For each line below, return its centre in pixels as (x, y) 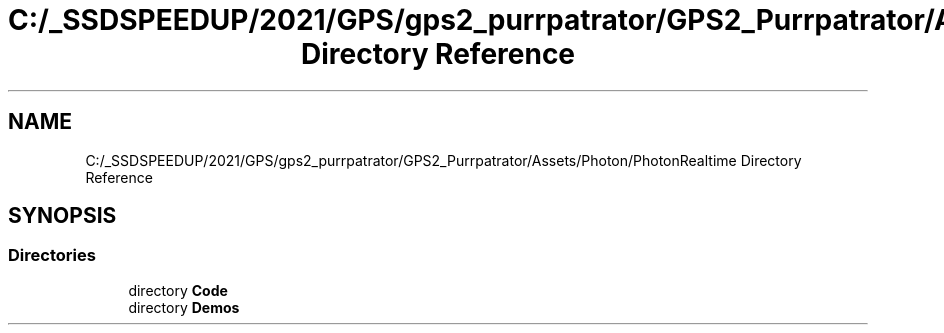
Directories (52, 255)
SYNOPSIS (62, 216)
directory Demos (184, 307)
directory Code (178, 290)
